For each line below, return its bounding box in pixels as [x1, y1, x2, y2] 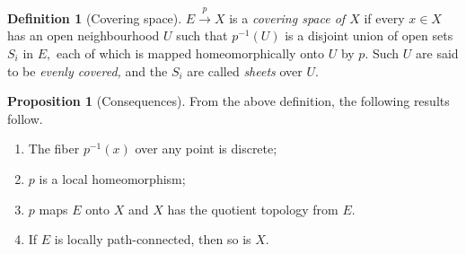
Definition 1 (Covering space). [7, 8, 182, 27]
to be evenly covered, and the [7, 61, 168, 80]
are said [416, 43, 459, 62]
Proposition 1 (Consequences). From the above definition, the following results [7, 92, 450, 110]
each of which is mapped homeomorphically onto [57, 43, 325, 62]
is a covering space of [229, 8, 346, 27]
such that [176, 26, 228, 45]
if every [364, 8, 405, 27]
